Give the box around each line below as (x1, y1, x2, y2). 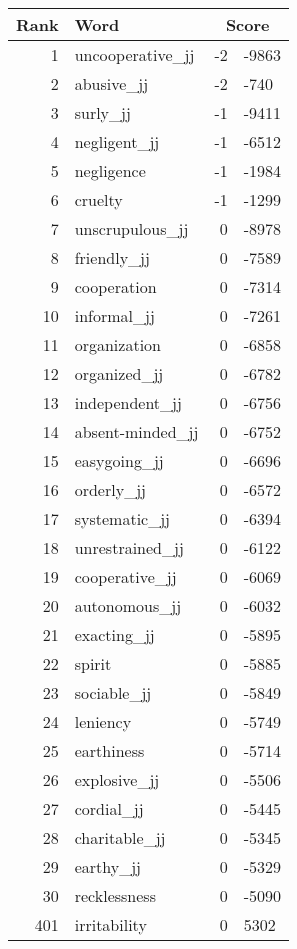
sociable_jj (74, 681, 152, 704)
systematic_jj (74, 507, 170, 530)
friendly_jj (74, 246, 150, 269)
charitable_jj (74, 826, 166, 849)
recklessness (74, 884, 156, 907)
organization (74, 333, 161, 356)
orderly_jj (74, 478, 146, 501)
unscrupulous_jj (74, 217, 189, 240)
